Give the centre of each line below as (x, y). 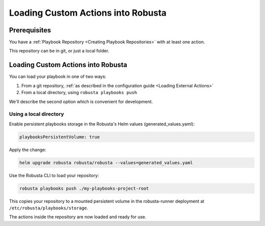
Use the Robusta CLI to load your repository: (54, 175)
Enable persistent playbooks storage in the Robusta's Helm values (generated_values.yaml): (102, 124)
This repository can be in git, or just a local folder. (59, 51)
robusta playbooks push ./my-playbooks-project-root (84, 188)
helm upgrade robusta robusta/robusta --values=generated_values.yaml (106, 163)
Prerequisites (30, 30)
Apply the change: (28, 150)
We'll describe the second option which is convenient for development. (81, 101)
